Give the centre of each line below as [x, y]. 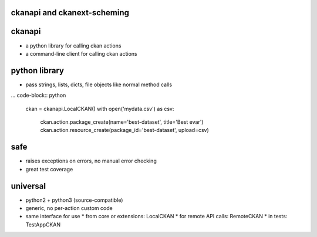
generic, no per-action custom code [69, 208]
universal [28, 186]
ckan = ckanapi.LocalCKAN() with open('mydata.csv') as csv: [100, 109]
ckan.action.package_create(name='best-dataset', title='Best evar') [122, 122]
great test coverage [49, 169]
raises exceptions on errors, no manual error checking [91, 161]
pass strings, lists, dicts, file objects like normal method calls [99, 84]
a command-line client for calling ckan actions [81, 53]
